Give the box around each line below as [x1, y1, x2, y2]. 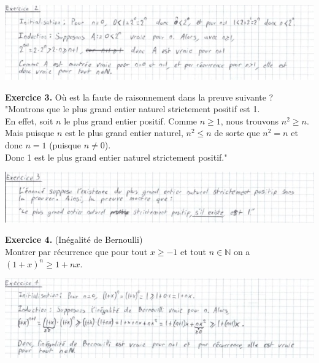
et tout [180, 245, 206, 258]
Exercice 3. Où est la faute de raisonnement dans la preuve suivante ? [5, 90, 274, 103]
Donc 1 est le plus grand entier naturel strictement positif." [5, 150, 228, 163]
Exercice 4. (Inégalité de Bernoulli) [5, 233, 143, 246]
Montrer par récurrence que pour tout [5, 245, 148, 258]
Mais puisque [5, 126, 55, 139]
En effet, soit [5, 114, 53, 127]
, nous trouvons [220, 114, 279, 127]
